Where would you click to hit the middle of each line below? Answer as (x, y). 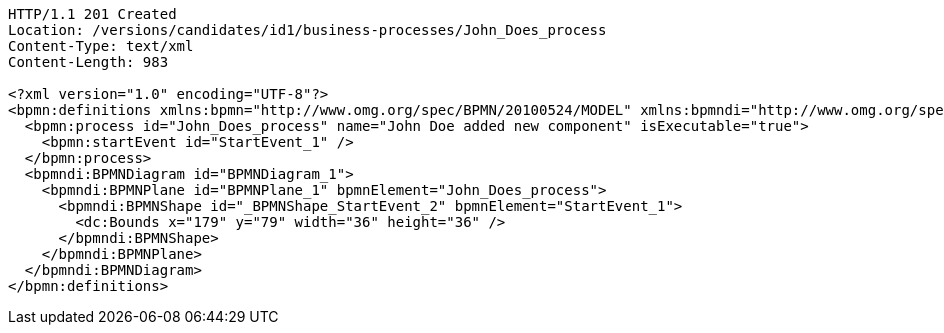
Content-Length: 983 (88, 62)
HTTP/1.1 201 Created (92, 14)
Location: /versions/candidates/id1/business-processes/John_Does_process (307, 30)
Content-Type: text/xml (101, 46)
